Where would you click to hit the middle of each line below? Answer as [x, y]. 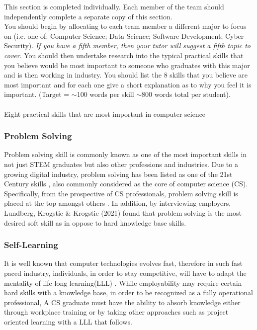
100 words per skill [105, 94]
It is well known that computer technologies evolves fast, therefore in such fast [124, 263]
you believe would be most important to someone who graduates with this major [127, 65]
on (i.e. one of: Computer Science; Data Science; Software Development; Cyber [124, 36]
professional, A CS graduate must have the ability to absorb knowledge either [122, 302]
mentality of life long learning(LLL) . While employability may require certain [123, 283]
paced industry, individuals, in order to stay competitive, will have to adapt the [125, 273]
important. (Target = [37, 94]
